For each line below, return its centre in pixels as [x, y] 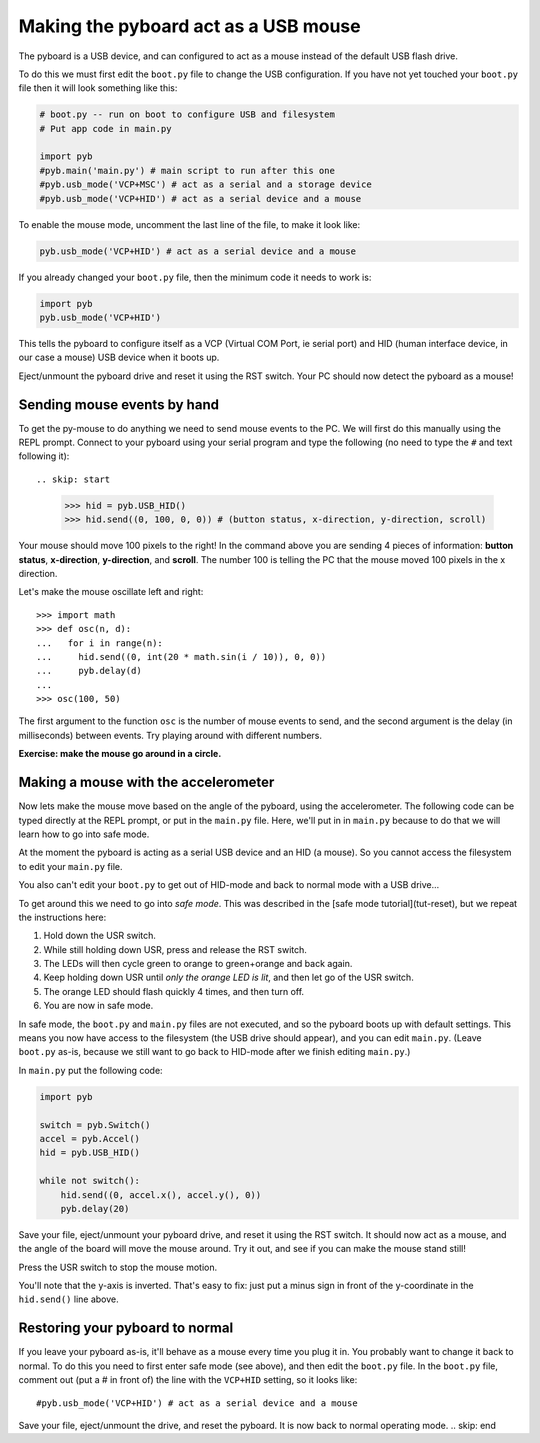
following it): [44, 456]
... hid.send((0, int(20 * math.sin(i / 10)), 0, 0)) [181, 656]
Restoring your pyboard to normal [126, 1328]
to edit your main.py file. [71, 866]
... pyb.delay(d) [89, 671]
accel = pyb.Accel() [89, 1138]
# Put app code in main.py [105, 128]
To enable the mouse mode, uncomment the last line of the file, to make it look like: [189, 224]
